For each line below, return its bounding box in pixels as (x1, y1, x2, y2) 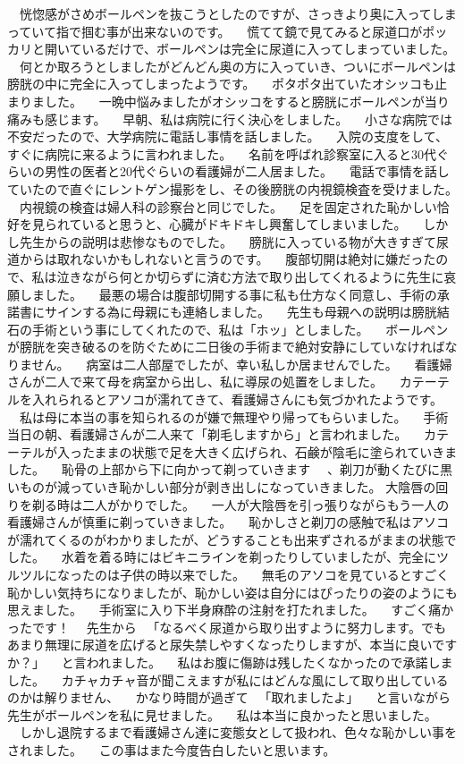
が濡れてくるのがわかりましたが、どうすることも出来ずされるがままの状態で (7, 530, 457, 548)
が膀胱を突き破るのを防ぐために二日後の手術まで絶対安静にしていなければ (7, 337, 445, 356)
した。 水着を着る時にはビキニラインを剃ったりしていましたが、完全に (7, 548, 436, 566)
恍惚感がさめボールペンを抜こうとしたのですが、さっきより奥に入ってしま (19, 4, 457, 22)
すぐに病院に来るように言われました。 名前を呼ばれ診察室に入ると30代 (7, 144, 436, 163)
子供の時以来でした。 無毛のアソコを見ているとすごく (119, 565, 450, 583)
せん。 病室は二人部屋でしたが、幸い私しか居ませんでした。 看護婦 (31, 354, 452, 373)
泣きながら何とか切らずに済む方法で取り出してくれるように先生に (56, 267, 444, 285)
